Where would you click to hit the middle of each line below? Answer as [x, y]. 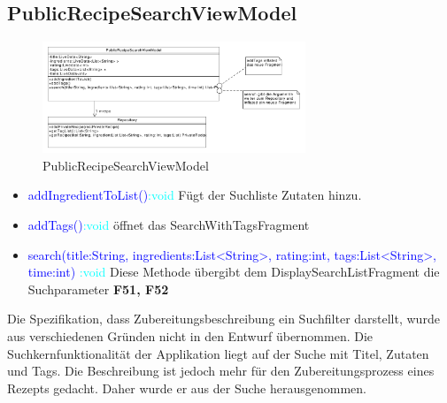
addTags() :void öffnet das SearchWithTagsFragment [169, 225]
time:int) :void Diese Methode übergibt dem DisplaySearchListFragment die [234, 272]
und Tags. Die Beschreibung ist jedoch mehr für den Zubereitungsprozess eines [221, 371]
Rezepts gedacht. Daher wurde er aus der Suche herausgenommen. [187, 388]
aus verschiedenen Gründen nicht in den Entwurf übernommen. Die [190, 336]
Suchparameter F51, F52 [98, 289]
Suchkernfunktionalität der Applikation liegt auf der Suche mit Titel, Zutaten [218, 353]
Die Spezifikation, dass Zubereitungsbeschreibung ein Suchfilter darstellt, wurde [223, 319]
